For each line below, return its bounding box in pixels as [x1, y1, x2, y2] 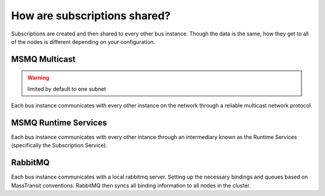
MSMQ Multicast [11, 54, 76, 64]
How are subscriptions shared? [11, 9, 171, 22]
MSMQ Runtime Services [11, 117, 108, 127]
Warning [27, 74, 49, 81]
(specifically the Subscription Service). [11, 142, 108, 149]
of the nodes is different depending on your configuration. [11, 38, 155, 45]
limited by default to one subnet [27, 85, 107, 93]
